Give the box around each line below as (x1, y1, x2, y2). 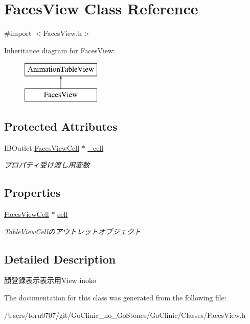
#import (4, 28, 32, 38)
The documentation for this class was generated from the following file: (4, 292, 226, 303)
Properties (4, 185, 61, 200)
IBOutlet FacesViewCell (4, 142, 80, 153)
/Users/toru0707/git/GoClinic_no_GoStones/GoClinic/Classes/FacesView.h (4, 309, 246, 320)
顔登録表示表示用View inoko (4, 275, 97, 286)
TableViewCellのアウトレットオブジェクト (4, 226, 142, 236)
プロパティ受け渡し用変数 (4, 159, 90, 170)
